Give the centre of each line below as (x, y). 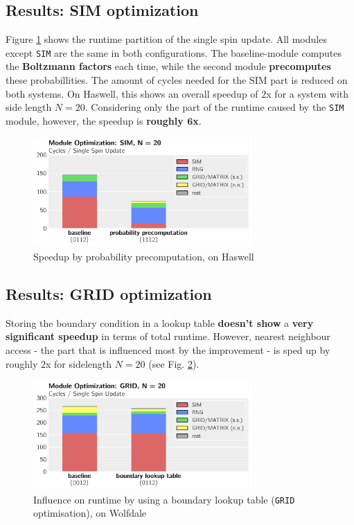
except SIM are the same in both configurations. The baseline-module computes (174, 52)
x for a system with (308, 93)
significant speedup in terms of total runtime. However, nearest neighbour (168, 336)
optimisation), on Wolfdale (90, 513)
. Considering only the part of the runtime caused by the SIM (214, 107)
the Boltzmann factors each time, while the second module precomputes (168, 66)
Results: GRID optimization (109, 294)
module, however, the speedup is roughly (95, 120)
